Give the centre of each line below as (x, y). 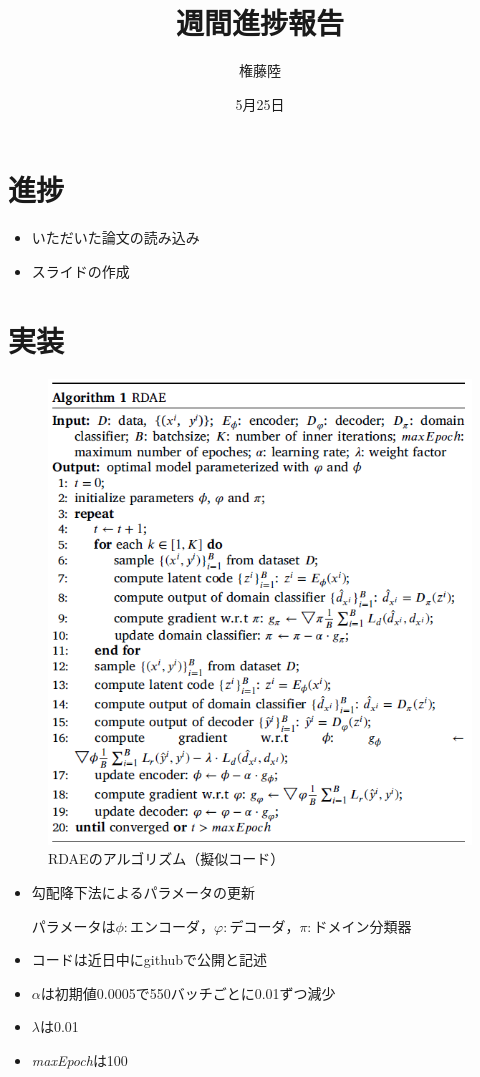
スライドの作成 (80, 270)
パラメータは (73, 925)
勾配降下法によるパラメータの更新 (143, 892)
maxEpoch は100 (79, 1059)
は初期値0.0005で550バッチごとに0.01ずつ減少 (188, 992)
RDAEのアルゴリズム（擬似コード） (166, 858)
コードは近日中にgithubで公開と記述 (149, 959)
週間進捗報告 (259, 22)
